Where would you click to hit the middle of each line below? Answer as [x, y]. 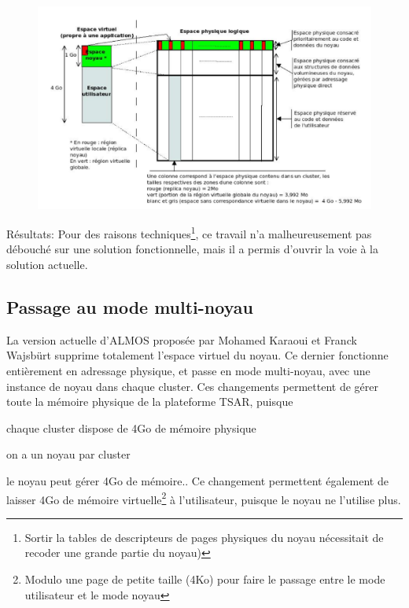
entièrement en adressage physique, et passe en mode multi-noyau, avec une [188, 370]
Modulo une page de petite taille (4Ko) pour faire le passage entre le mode [205, 579]
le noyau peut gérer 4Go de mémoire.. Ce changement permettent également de [197, 480]
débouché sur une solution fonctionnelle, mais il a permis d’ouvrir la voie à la [192, 249]
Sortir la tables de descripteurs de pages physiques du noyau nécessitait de [204, 537]
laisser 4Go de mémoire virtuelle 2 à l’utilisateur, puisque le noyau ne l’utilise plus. [204, 498]
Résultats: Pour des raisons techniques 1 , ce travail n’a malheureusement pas [189, 232]
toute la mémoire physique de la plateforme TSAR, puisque [150, 402]
